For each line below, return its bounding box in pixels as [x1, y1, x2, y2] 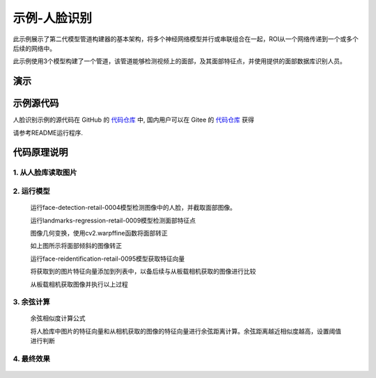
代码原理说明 [13, 147, 68, 158]
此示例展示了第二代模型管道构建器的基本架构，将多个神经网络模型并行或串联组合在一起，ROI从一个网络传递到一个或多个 [13, 35, 359, 43]
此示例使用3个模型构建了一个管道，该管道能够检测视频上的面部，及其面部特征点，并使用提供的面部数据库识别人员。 [13, 57, 346, 65]
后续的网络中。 [13, 44, 56, 52]
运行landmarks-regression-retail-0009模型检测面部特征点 [30, 216, 196, 224]
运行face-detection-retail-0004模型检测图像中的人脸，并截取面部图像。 [30, 204, 237, 212]
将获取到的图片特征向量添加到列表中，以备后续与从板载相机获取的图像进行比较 [30, 268, 256, 276]
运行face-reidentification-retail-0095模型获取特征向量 [30, 254, 185, 263]
